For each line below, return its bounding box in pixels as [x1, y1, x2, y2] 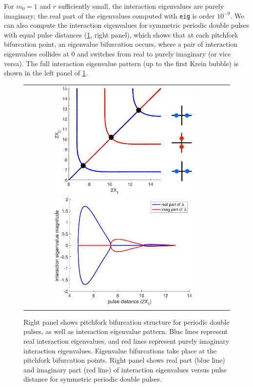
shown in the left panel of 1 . [4, 68, 88, 78]
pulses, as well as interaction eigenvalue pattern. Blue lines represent [23, 326, 228, 336]
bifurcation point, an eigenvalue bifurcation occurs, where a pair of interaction [4, 39, 238, 49]
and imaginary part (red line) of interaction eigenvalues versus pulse [23, 364, 227, 374]
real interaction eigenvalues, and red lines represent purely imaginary [23, 336, 230, 346]
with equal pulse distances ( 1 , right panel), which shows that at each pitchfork [4, 29, 238, 39]
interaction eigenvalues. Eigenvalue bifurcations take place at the [23, 345, 217, 355]
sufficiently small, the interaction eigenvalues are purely [58, 1, 224, 11]
